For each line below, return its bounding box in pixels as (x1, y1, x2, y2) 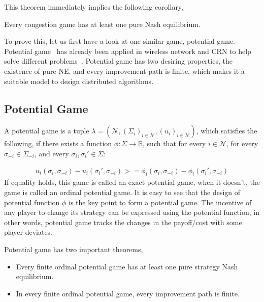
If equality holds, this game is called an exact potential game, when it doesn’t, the (4, 177, 260, 187)
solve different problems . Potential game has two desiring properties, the (4, 56, 233, 66)
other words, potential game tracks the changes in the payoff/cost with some (4, 216, 242, 227)
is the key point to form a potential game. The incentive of (69, 197, 252, 207)
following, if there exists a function (4, 138, 112, 149)
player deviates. (4, 227, 53, 237)
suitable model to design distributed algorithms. (4, 75, 154, 86)
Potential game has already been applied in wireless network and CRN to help (4, 45, 251, 56)
